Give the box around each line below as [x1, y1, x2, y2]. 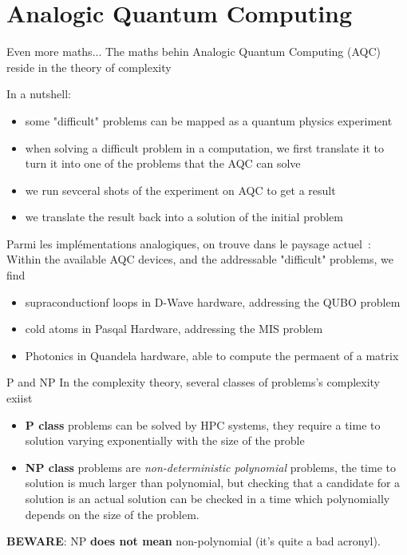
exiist [6, 390, 33, 406]
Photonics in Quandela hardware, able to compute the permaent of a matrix [25, 347, 399, 363]
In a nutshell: [6, 85, 71, 102]
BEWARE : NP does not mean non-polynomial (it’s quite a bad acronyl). [6, 533, 381, 549]
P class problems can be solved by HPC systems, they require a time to [25, 416, 381, 433]
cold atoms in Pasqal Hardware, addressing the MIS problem [25, 320, 323, 337]
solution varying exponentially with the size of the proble [25, 432, 305, 449]
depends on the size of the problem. [25, 505, 200, 522]
